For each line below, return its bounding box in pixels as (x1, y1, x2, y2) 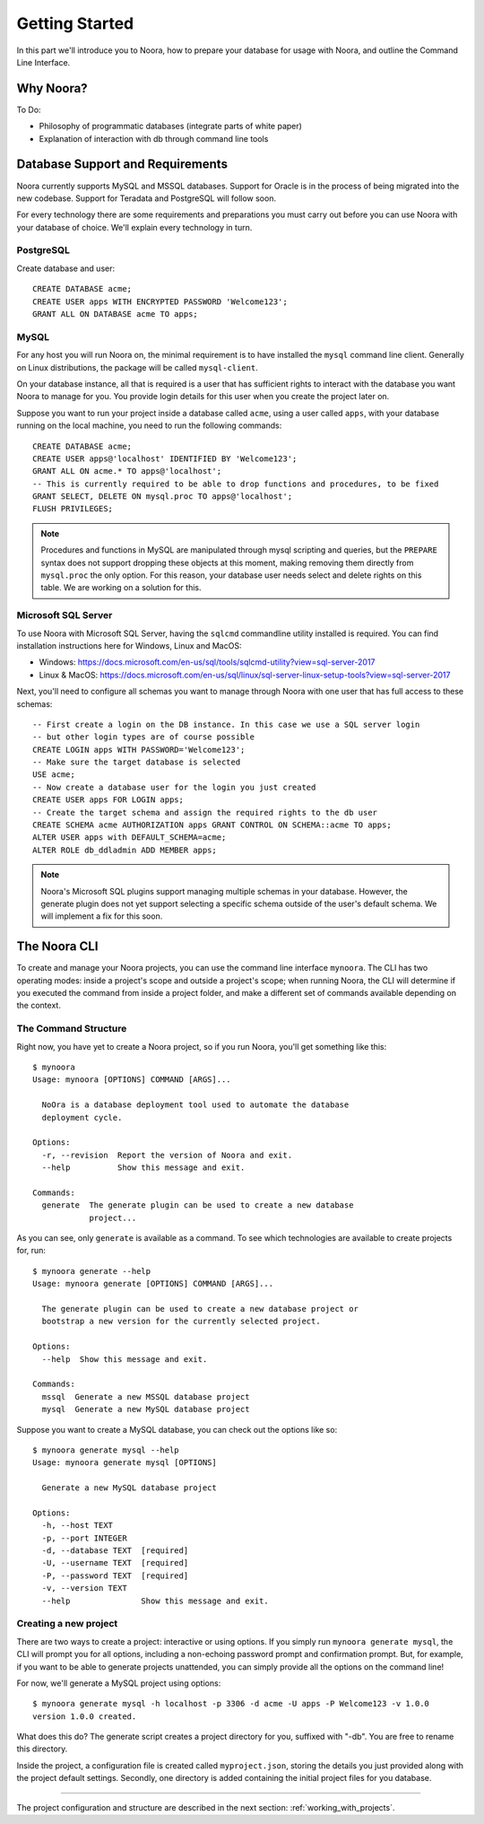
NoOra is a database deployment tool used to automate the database (41, 1100, 350, 1110)
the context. (16, 1000, 62, 1011)
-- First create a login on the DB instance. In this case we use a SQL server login (32, 719, 420, 729)
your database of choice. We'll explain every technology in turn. (16, 222, 253, 232)
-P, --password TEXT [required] (41, 1570, 189, 1581)
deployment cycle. (41, 1113, 123, 1122)
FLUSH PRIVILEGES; (32, 503, 114, 514)
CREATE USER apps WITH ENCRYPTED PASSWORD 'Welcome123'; (32, 296, 289, 307)
